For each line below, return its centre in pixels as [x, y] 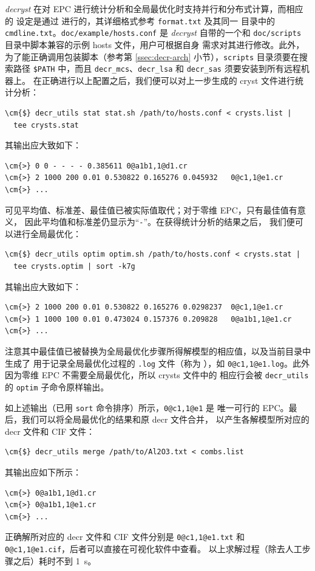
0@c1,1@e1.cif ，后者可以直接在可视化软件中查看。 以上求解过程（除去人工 [154, 549]
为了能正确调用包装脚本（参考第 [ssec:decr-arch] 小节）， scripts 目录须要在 [152, 56]
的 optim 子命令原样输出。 [57, 386]
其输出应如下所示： [43, 472]
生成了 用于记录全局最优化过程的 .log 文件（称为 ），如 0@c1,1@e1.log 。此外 [157, 363]
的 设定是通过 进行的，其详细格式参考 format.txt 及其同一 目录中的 [140, 20]
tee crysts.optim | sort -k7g [74, 266]
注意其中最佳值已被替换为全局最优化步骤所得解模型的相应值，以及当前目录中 [158, 351]
